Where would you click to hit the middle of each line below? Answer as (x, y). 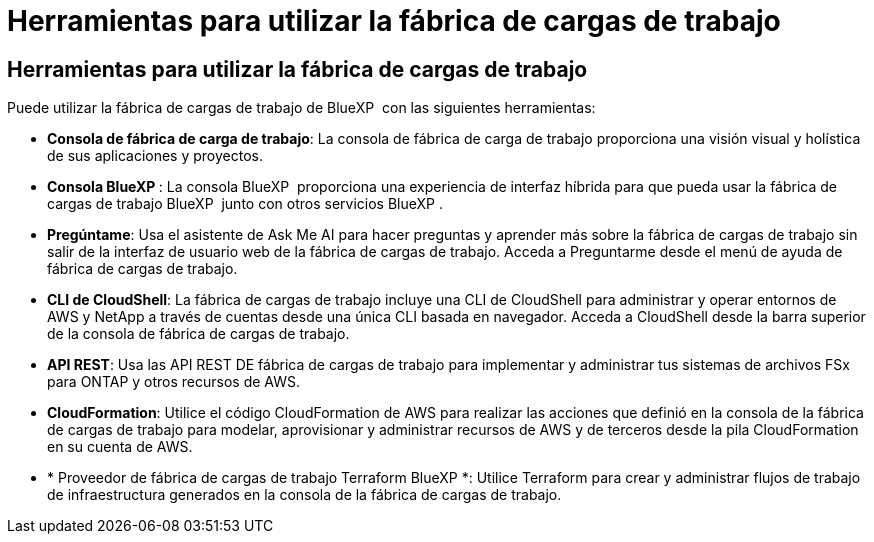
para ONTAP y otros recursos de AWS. (174, 382)
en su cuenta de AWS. (120, 447)
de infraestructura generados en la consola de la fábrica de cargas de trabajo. (304, 495)
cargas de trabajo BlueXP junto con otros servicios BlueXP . (245, 204)
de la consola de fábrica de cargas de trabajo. (198, 334)
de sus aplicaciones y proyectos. (155, 156)
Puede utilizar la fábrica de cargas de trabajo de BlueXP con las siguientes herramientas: (301, 108)
